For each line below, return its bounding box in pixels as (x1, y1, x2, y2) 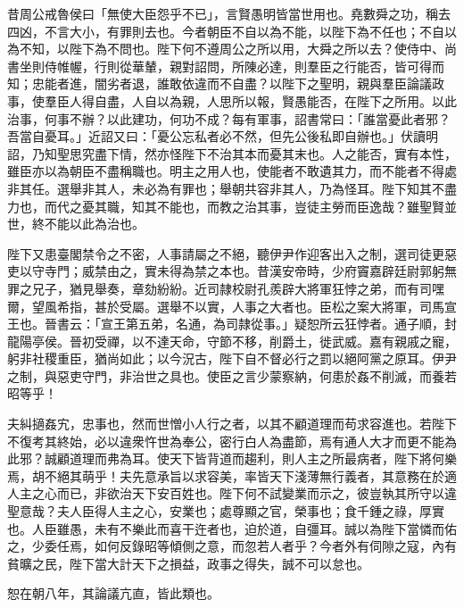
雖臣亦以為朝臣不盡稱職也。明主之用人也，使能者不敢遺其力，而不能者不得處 (7, 162, 457, 180)
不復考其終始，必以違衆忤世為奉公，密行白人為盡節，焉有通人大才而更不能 (7, 431, 444, 450)
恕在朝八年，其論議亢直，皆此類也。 (7, 584, 220, 603)
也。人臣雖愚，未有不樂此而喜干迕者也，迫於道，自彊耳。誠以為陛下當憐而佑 (7, 519, 457, 537)
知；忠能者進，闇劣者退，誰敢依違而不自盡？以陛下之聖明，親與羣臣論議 (7, 74, 432, 93)
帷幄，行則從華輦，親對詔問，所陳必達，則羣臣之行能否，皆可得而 (56, 56, 444, 75)
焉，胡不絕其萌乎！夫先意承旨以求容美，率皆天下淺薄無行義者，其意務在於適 (7, 466, 457, 485)
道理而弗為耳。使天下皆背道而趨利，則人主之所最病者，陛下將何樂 (69, 449, 457, 468)
